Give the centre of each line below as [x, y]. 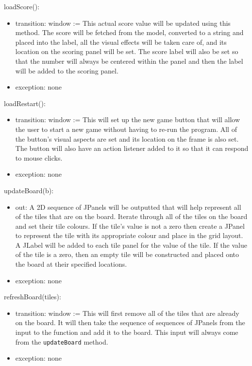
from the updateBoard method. [62, 341]
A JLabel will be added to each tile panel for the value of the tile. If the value [131, 245]
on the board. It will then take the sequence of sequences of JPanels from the [130, 322]
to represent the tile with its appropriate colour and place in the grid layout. [129, 235]
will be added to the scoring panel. [67, 70]
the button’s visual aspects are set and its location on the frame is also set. [127, 138]
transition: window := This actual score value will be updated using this [123, 23]
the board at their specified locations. [71, 264]
